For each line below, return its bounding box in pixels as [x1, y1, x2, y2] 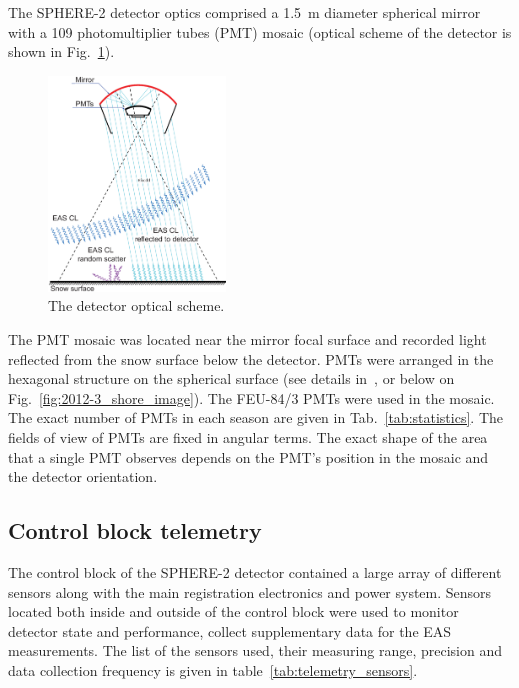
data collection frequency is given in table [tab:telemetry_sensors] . [8, 659, 418, 680]
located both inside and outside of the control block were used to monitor [8, 601, 459, 622]
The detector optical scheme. [48, 295, 225, 316]
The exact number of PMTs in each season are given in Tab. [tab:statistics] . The [8, 407, 503, 428]
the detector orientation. [8, 466, 158, 487]
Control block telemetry [8, 515, 262, 546]
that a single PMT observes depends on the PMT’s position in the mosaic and [8, 446, 489, 467]
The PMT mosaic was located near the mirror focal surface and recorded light [8, 329, 487, 350]
